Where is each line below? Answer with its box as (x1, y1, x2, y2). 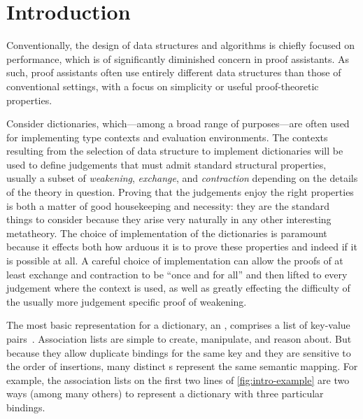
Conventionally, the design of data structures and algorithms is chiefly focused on (6, 38, 355, 52)
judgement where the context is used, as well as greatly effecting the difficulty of (6, 280, 350, 295)
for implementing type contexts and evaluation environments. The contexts (6, 129, 328, 144)
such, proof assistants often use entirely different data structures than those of (6, 65, 341, 80)
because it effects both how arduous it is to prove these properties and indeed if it (6, 239, 357, 254)
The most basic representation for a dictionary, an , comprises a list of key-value (6, 318, 350, 332)
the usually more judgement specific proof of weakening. (6, 294, 247, 308)
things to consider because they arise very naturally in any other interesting (6, 212, 332, 227)
